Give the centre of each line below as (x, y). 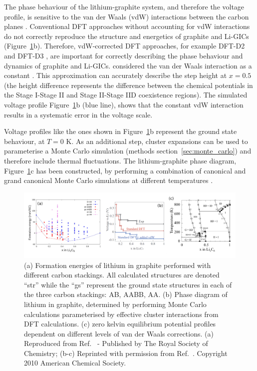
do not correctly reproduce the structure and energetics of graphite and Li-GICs (127, 36)
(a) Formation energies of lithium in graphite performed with (118, 265)
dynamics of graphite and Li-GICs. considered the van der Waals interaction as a (128, 65)
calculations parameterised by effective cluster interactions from (121, 314)
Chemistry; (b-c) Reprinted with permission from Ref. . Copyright (126, 353)
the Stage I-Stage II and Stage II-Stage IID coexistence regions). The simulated (126, 95)
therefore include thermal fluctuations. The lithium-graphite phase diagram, (120, 160)
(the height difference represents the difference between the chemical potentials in (128, 85)
